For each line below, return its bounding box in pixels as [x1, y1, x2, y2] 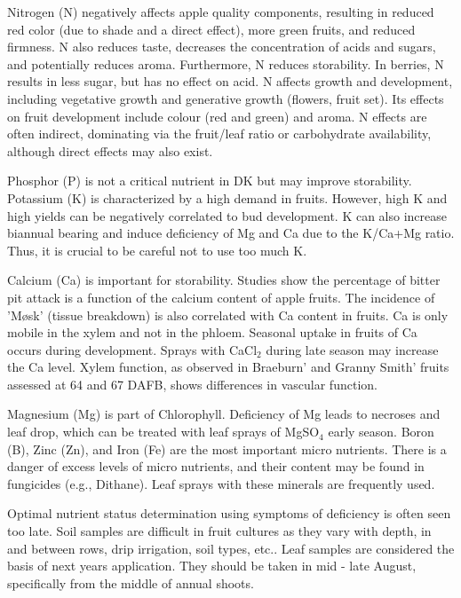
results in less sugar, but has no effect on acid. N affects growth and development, [7, 72, 453, 90]
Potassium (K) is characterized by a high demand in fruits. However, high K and [7, 188, 448, 207]
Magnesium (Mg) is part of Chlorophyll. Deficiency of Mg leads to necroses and [7, 405, 441, 423]
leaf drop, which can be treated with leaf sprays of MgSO [7, 422, 320, 441]
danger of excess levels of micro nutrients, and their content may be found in [7, 457, 425, 476]
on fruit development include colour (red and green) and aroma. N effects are [7, 106, 427, 125]
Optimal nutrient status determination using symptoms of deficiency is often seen [7, 504, 451, 523]
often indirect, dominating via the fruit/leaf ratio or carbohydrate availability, [7, 124, 432, 143]
